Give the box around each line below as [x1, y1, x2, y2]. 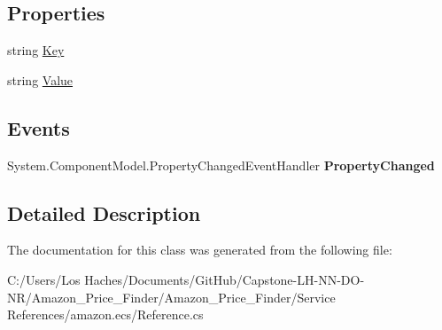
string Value [7, 70, 74, 89]
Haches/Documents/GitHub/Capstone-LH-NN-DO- [84, 270, 365, 288]
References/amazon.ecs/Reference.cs [7, 305, 204, 324]
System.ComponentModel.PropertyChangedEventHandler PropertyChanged [7, 155, 435, 174]
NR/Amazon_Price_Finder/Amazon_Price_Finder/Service [7, 287, 336, 306]
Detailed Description [7, 199, 201, 226]
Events [7, 114, 70, 141]
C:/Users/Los [7, 270, 81, 288]
